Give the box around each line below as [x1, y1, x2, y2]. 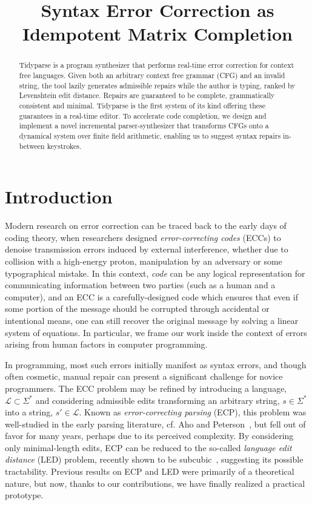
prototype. [5, 489, 44, 501]
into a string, [5, 406, 53, 418]
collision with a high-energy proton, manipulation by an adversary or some [5, 254, 282, 267]
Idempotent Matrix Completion [22, 21, 293, 46]
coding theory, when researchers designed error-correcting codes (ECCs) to [5, 231, 281, 243]
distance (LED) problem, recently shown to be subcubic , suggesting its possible [5, 453, 304, 466]
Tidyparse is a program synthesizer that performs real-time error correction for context [19, 60, 294, 70]
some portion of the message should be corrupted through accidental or [5, 302, 270, 315]
